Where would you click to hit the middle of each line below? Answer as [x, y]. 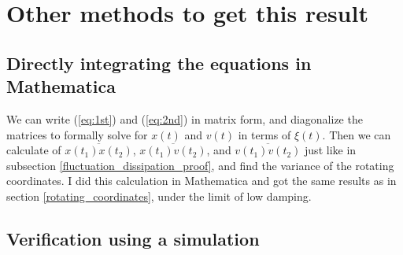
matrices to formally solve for [77, 134]
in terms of [264, 134]
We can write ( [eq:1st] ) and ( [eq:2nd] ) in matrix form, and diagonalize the [185, 118]
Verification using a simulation [133, 238]
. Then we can [357, 134]
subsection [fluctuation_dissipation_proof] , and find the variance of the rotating [200, 165]
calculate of [34, 150]
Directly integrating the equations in [159, 63]
